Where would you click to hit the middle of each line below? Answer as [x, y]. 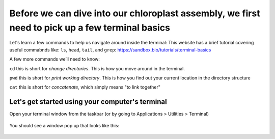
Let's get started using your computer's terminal [88, 102]
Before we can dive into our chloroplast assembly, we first [135, 13]
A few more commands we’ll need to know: [55, 59]
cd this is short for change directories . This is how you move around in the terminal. [97, 68]
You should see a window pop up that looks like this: [64, 125]
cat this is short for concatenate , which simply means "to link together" [85, 87]
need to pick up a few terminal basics [90, 27]
